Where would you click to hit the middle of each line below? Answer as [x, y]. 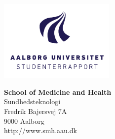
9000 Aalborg [24, 121]
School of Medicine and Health [58, 92]
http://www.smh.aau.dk [40, 130]
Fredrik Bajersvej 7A [36, 111]
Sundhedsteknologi [32, 101]
